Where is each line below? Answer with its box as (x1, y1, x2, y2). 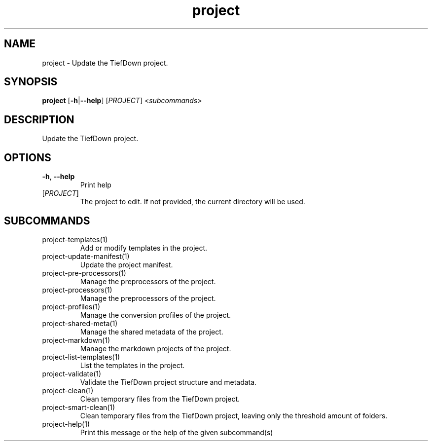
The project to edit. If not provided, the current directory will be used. (80, 197, 305, 206)
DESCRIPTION (4, 113, 74, 126)
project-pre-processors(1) (42, 268, 126, 277)
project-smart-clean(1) (42, 403, 115, 411)
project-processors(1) (42, 285, 112, 294)
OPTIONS (4, 151, 51, 164)
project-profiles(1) (42, 302, 101, 311)
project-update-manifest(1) (42, 252, 130, 260)
